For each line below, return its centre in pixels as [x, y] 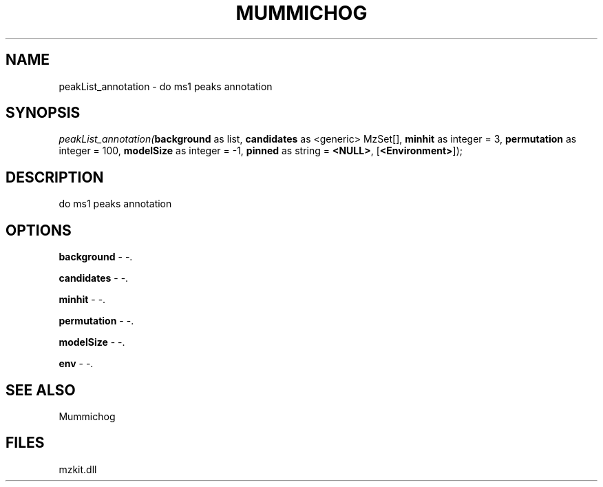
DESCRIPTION [55, 177]
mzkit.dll [78, 469]
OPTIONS [39, 230]
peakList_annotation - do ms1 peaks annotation [166, 86]
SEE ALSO [41, 390]
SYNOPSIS [43, 113]
